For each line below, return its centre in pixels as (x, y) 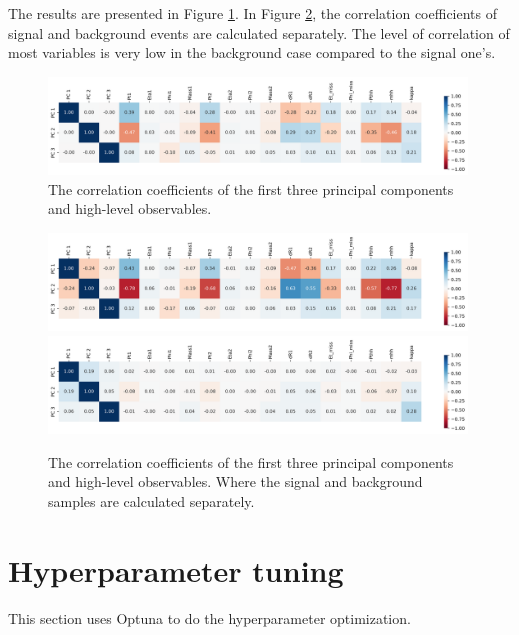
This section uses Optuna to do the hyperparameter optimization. (209, 617)
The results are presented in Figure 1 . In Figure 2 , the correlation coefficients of (253, 13)
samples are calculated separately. (151, 501)
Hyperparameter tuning (176, 569)
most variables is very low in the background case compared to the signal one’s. (252, 52)
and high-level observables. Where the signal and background (235, 481)
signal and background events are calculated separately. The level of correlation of (259, 32)
